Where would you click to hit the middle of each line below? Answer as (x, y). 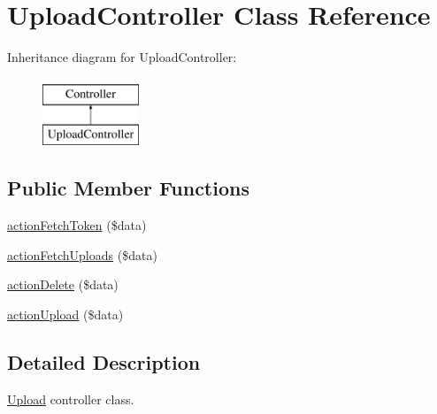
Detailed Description (104, 361)
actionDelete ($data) (63, 284)
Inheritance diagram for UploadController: (122, 57)
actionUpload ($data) (65, 314)
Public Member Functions (128, 188)
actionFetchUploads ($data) (82, 254)
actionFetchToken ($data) (77, 225)
